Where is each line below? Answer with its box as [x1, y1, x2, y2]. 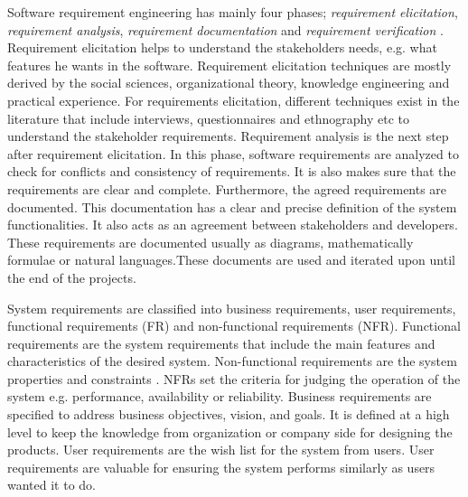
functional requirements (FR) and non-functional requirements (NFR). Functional [7, 316, 461, 335]
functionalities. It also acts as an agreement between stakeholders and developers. [7, 215, 458, 234]
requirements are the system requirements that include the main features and [7, 333, 435, 352]
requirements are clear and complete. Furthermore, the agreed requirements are [7, 179, 447, 198]
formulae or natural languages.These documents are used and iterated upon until [7, 250, 455, 269]
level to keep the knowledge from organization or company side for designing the [7, 422, 453, 441]
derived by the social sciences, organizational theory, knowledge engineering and [7, 73, 450, 92]
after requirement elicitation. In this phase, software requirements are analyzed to [7, 144, 459, 163]
